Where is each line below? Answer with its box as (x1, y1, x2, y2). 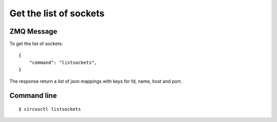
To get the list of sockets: (9, 41, 63, 47)
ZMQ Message (9, 27, 57, 36)
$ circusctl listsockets (18, 106, 81, 112)
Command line (9, 91, 57, 100)
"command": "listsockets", (29, 59, 97, 65)
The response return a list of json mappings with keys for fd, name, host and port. (9, 78, 182, 84)
